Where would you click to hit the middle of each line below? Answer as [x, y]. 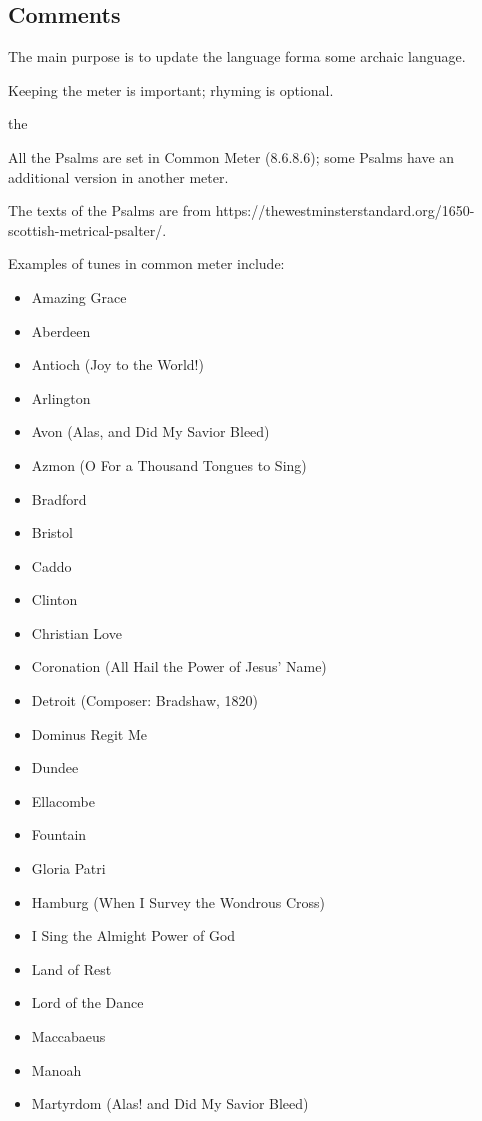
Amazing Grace [79, 296]
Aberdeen [61, 330]
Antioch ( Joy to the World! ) [117, 364]
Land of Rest [71, 968]
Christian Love [76, 632]
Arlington [61, 397]
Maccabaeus [68, 1036]
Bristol [52, 532]
